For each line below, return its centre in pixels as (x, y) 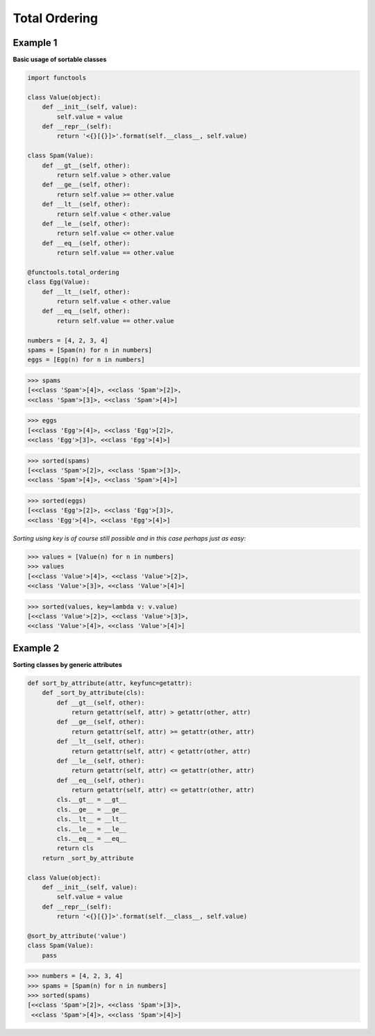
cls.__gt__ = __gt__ (92, 800)
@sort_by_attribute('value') (77, 936)
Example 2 (36, 648)
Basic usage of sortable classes (60, 60)
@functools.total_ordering (73, 272)
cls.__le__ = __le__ (92, 829)
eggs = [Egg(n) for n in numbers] (86, 360)
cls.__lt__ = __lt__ (92, 819)
